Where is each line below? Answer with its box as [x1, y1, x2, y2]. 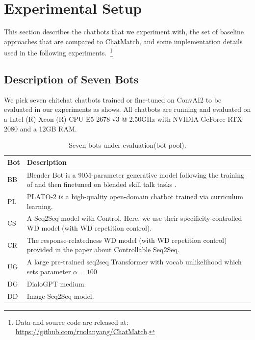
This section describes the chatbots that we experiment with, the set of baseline [4, 26, 244, 37]
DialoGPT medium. [26, 278, 86, 288]
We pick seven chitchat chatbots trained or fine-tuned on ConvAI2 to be [4, 94, 222, 105]
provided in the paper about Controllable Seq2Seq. [26, 244, 179, 255]
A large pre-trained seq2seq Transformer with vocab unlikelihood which [26, 257, 242, 267]
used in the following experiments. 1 [4, 46, 113, 57]
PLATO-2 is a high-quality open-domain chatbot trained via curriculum [26, 191, 244, 202]
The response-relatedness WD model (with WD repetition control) [26, 235, 227, 245]
